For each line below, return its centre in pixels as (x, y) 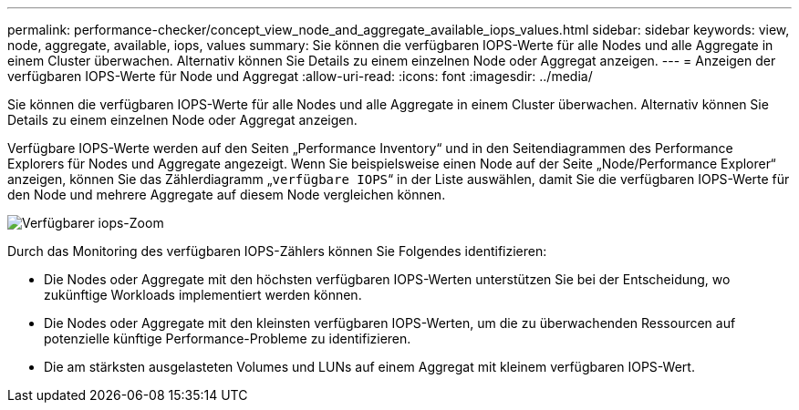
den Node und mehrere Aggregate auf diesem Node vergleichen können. (227, 195)
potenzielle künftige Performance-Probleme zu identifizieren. (228, 338)
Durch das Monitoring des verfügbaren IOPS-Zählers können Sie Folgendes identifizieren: (277, 251)
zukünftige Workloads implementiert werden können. (203, 295)
